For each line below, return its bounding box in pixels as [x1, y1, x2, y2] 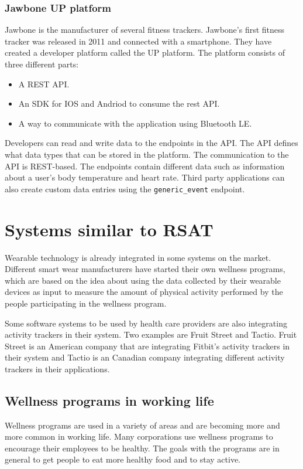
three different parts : [5, 58, 79, 70]
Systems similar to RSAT [5, 217, 214, 241]
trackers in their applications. [5, 362, 110, 375]
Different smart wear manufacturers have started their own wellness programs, [5, 263, 285, 275]
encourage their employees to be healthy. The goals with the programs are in [5, 441, 280, 454]
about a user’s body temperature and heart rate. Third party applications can [5, 171, 285, 183]
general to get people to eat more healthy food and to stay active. [5, 453, 241, 465]
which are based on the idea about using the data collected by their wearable [5, 274, 281, 286]
